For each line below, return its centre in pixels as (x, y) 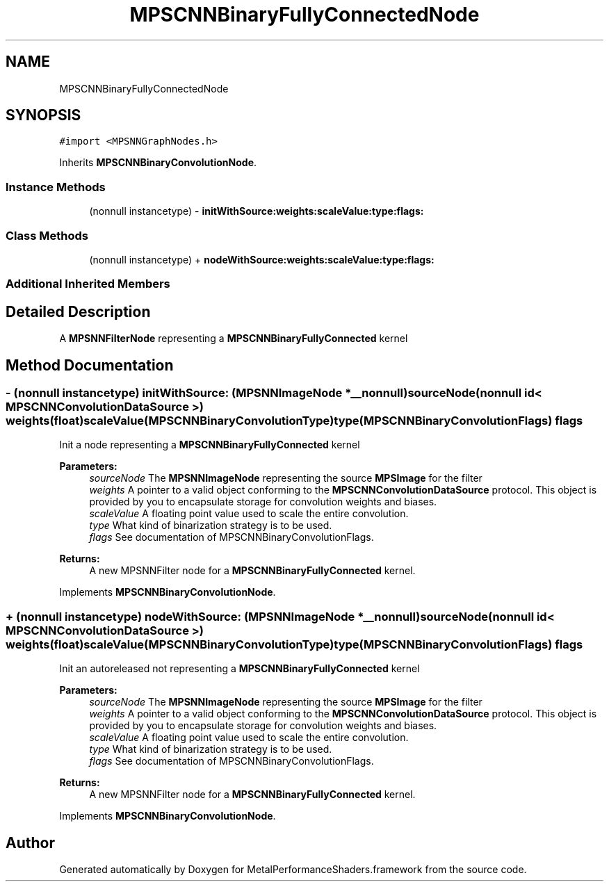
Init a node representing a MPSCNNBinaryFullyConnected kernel (210, 445)
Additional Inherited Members (88, 284)
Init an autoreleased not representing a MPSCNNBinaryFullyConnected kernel (239, 669)
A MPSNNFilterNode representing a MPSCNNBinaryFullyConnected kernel (234, 339)
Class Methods (47, 235)
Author (30, 843)
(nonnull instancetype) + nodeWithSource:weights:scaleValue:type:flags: (262, 259)
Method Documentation (90, 365)
